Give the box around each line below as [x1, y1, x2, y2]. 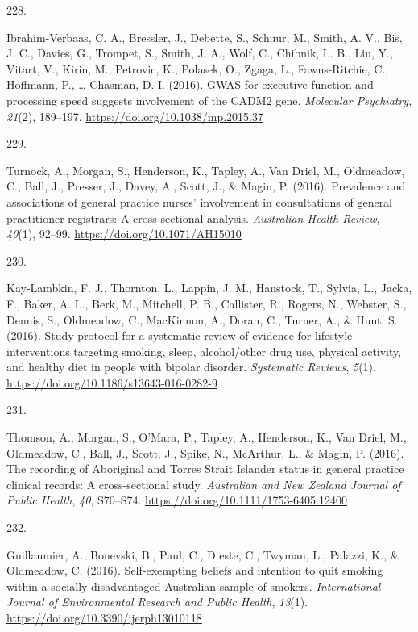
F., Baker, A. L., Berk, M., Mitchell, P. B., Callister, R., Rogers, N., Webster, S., [6, 295, 407, 312]
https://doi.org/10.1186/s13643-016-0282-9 [6, 374, 217, 391]
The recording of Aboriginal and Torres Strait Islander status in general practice [6, 460, 404, 477]
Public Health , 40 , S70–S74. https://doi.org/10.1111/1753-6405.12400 [6, 492, 347, 509]
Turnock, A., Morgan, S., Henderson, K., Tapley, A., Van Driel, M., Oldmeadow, [6, 161, 405, 178]
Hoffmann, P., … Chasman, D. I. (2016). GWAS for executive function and [6, 76, 374, 93]
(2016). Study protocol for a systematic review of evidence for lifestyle [6, 327, 353, 344]
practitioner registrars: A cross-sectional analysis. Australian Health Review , [6, 209, 380, 226]
